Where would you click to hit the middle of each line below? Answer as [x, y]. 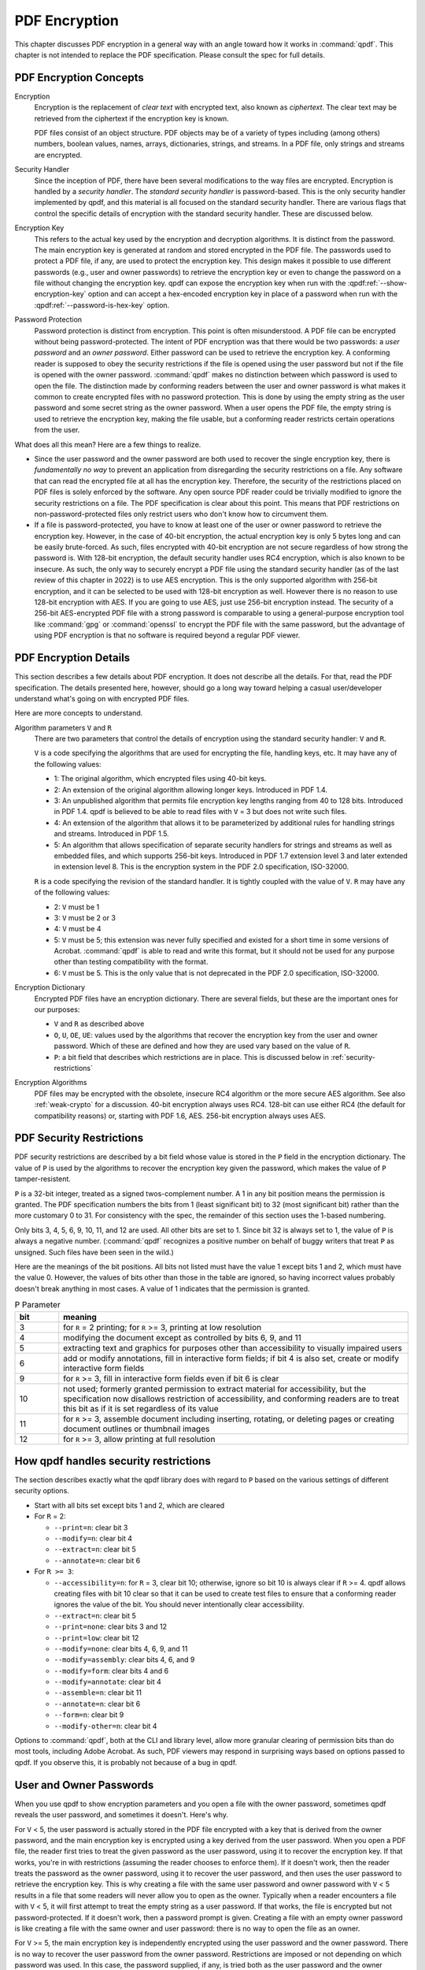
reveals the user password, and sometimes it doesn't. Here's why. [121, 1815]
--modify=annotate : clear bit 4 [107, 1682]
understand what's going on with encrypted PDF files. [102, 698]
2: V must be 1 [77, 907]
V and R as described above [99, 1024]
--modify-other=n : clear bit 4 [105, 1726]
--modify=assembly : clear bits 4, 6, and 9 [124, 1660]
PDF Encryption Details [72, 658]
